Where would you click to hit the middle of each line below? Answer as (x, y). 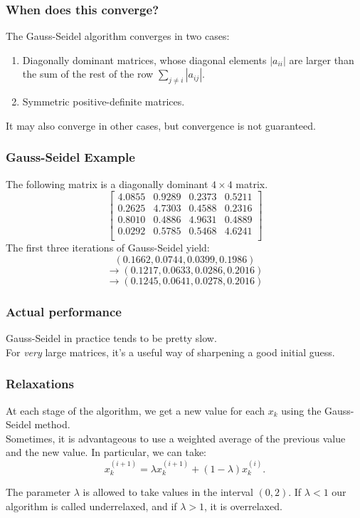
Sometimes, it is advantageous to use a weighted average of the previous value (176, 438)
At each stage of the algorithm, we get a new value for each (136, 410)
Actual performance (64, 311)
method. (52, 424)
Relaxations (40, 384)
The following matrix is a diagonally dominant (107, 183)
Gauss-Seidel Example (70, 157)
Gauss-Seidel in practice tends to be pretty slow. (111, 338)
